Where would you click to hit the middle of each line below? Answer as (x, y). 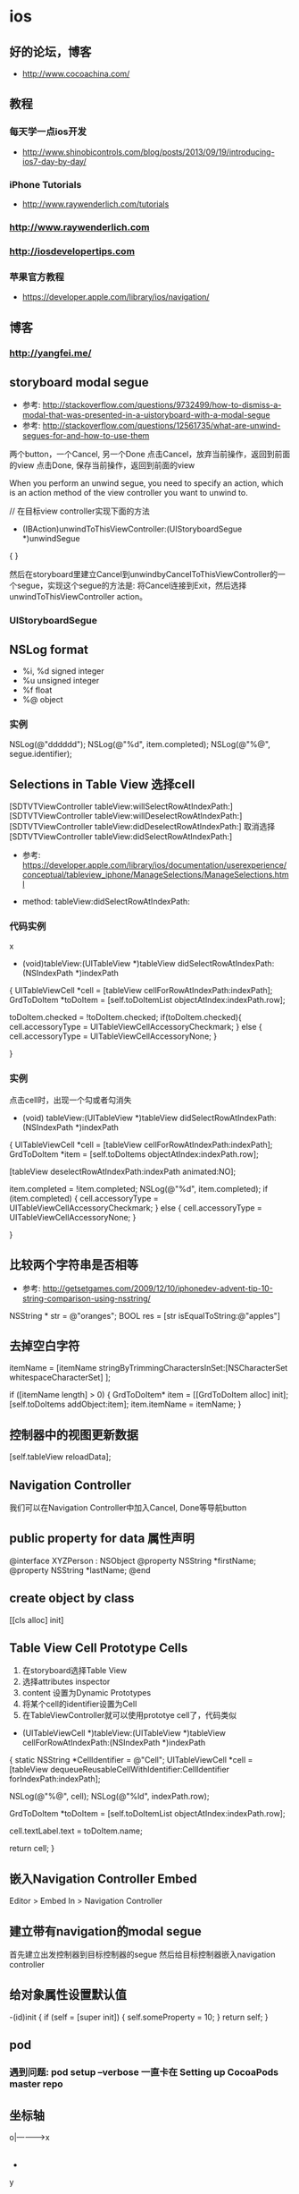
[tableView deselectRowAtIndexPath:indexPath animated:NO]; (123, 1171)
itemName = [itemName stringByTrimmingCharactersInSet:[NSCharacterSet (149, 1368)
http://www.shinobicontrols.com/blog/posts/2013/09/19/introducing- (148, 152)
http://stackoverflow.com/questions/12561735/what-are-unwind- (162, 426)
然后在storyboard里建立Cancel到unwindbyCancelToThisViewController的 (144, 574)
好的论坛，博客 (50, 51)
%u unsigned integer (61, 680)
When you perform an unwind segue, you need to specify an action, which (146, 483)
